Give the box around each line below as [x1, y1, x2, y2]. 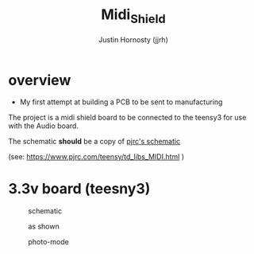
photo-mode [28, 237, 69, 247]
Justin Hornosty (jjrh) [98, 34, 168, 45]
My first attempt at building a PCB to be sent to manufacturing [19, 97, 223, 107]
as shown [28, 221, 60, 232]
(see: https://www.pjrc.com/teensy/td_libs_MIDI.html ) [8, 152, 185, 162]
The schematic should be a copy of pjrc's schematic [8, 137, 181, 147]
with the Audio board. [8, 121, 79, 131]
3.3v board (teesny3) [8, 180, 151, 198]
